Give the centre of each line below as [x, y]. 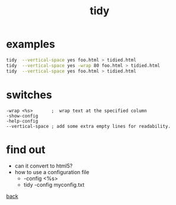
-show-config [22, 116]
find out [26, 150]
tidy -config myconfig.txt [54, 185]
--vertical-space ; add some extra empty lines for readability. [88, 126]
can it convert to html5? [44, 166]
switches [29, 95]
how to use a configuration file [52, 172]
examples [31, 44]
